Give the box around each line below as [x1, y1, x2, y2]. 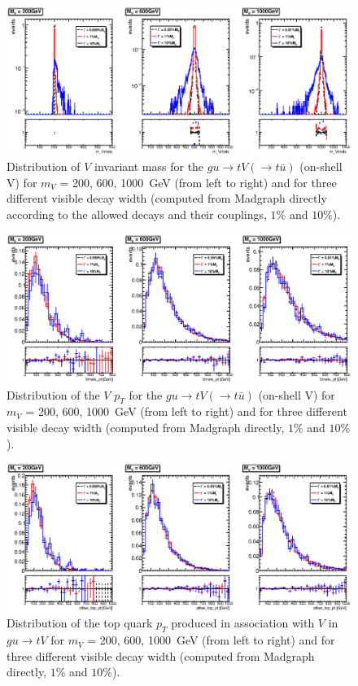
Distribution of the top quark [7, 614, 153, 631]
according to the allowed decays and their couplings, [7, 205, 267, 222]
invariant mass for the [94, 158, 204, 175]
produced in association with [171, 614, 315, 631]
